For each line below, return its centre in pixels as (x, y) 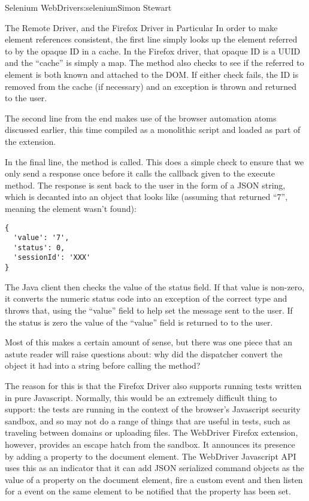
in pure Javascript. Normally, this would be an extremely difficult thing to (141, 397)
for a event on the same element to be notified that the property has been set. (148, 491)
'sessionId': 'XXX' (52, 258)
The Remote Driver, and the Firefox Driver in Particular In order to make (141, 27)
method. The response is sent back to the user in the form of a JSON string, (145, 185)
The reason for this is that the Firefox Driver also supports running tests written (153, 385)
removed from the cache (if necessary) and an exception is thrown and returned (151, 86)
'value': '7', (41, 238)
